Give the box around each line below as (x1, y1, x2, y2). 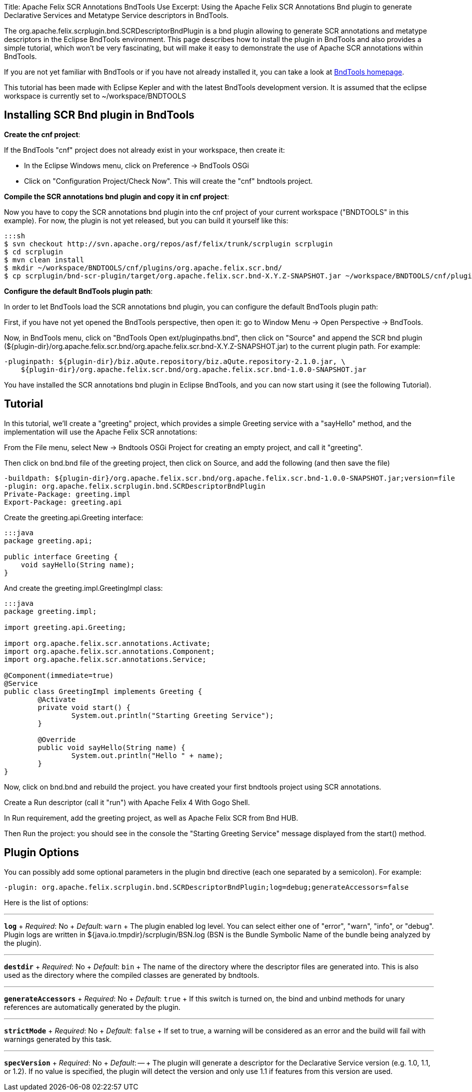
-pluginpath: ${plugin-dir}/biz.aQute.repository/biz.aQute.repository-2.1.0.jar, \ (4, 357, 345, 366)
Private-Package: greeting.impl (4, 490, 130, 498)
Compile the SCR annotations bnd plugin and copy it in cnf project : (4, 192, 229, 201)
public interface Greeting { (4, 552, 118, 561)
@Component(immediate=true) (4, 671, 114, 679)
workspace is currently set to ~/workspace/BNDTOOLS (4, 92, 186, 100)
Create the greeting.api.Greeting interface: (4, 513, 143, 522)
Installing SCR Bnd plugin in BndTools (4, 109, 194, 122)
